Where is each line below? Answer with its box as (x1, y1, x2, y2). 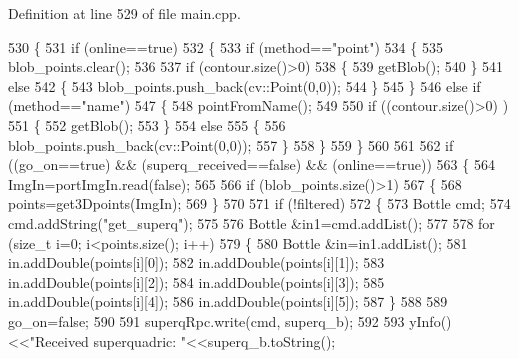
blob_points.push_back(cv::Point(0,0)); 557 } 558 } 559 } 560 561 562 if (8, 134, 454, 155)
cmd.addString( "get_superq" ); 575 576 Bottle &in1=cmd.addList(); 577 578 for (8, 212, 495, 233)
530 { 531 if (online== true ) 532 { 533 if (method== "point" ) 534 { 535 (8, 36, 443, 57)
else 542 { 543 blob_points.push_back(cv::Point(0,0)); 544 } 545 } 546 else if (8, 75, 481, 96)
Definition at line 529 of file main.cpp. (8, 3, 241, 23)
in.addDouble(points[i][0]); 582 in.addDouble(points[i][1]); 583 (8, 252, 385, 273)
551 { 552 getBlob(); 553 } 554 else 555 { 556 (8, 114, 286, 135)
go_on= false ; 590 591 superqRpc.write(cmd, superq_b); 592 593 (8, 310, 405, 331)
